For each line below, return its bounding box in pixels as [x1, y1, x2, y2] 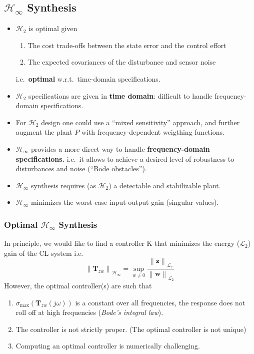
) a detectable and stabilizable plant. [108, 180, 221, 190]
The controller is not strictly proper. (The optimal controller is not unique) [15, 323, 246, 334]
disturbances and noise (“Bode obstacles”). [15, 163, 147, 174]
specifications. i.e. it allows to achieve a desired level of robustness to [15, 153, 234, 164]
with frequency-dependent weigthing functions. [81, 127, 224, 137]
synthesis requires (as [30, 180, 96, 190]
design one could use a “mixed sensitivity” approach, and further [41, 117, 240, 127]
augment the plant [15, 127, 72, 137]
